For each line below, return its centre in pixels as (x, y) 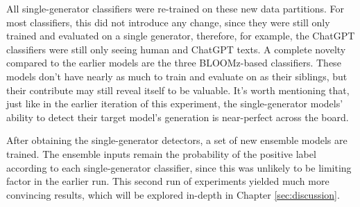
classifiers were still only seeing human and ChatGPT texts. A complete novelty (176, 49)
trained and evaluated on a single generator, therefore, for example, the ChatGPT (181, 36)
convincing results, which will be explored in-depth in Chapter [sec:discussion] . (173, 194)
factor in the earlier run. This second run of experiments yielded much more (168, 181)
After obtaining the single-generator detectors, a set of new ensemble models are (177, 140)
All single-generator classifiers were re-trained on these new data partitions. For (175, 8)
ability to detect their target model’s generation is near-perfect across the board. (178, 117)
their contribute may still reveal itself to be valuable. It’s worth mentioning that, (178, 90)
